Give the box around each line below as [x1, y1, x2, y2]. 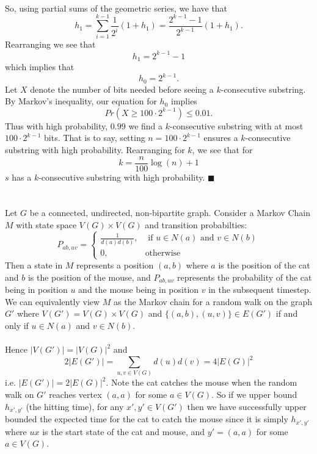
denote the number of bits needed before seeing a [30, 82, 214, 95]
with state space [16, 218, 77, 231]
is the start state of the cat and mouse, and [42, 425, 205, 438]
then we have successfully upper [187, 400, 307, 413]
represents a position [76, 258, 154, 271]
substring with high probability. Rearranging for [5, 143, 185, 156]
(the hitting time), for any [26, 400, 124, 413]
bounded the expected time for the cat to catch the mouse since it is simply [5, 413, 288, 425]
